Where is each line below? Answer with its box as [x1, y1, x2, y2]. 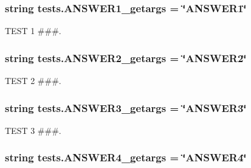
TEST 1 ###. [5, 24, 61, 37]
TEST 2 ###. [5, 74, 61, 87]
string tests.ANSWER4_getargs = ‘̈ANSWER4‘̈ [5, 150, 247, 165]
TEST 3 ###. [5, 124, 61, 136]
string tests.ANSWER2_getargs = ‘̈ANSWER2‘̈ [5, 50, 247, 65]
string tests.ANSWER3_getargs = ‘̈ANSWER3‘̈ [5, 100, 247, 115]
